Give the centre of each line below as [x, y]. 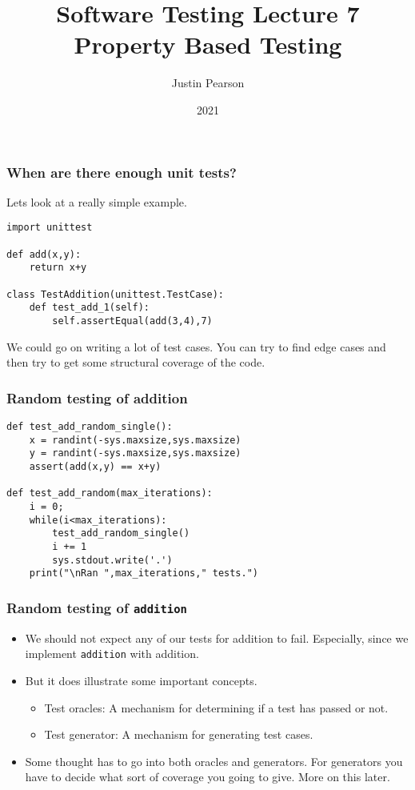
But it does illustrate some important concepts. [141, 680]
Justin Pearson [208, 83]
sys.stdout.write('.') [112, 560]
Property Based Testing [208, 44]
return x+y [58, 268]
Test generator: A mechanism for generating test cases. [179, 734]
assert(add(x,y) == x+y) [95, 467]
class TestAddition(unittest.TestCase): [116, 294]
